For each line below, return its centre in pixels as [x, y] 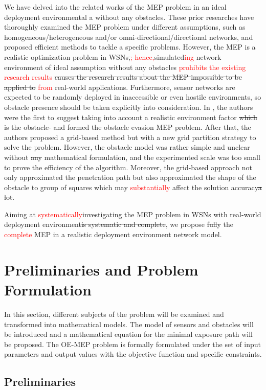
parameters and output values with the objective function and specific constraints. [133, 354]
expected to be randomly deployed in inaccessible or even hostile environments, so [133, 97]
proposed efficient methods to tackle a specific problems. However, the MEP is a [130, 47]
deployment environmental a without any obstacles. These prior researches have [129, 17]
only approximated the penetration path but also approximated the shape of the [130, 177]
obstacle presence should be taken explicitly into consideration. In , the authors [129, 107]
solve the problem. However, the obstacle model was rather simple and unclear [127, 147]
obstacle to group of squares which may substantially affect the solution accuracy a [133, 187]
